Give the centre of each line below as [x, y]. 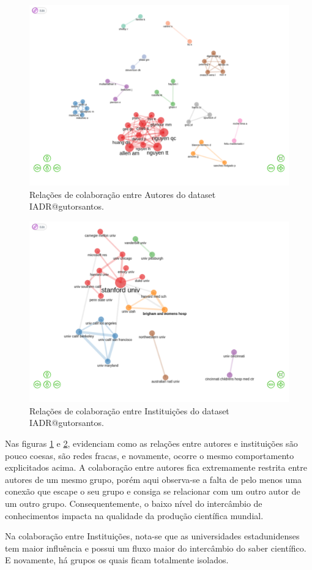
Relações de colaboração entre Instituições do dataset [129, 410]
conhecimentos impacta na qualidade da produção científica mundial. [134, 515]
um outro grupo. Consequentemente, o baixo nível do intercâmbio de [134, 503]
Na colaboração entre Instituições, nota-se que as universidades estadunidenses [152, 536]
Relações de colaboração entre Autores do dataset [123, 194]
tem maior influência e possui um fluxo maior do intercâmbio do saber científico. [156, 548]
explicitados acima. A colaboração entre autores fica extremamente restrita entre [156, 467]
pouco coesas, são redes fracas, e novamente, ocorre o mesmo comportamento [150, 455]
